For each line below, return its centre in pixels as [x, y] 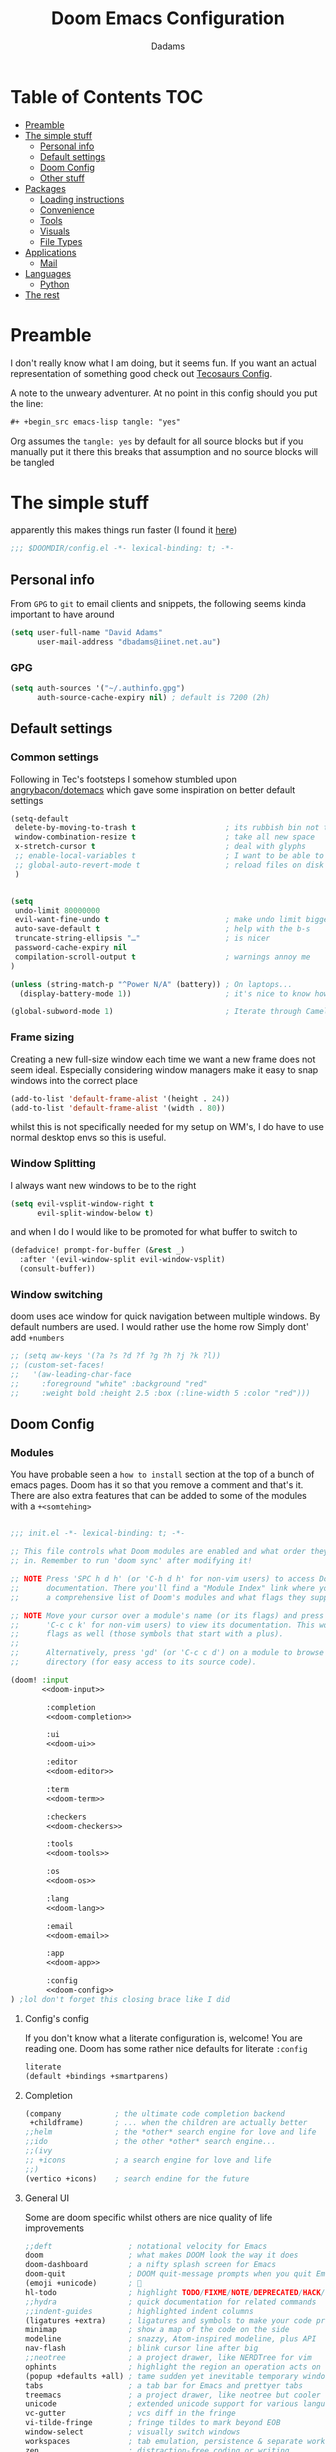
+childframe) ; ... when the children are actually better [168, 2123]
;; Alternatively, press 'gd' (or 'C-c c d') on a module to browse [167, 1653]
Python [54, 284]
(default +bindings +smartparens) [96, 2076]
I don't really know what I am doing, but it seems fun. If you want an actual [163, 363]
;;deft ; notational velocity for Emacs [146, 2246]
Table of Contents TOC [107, 96]
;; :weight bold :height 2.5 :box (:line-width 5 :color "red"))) [160, 1393]
